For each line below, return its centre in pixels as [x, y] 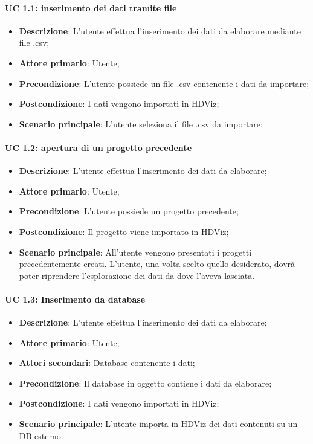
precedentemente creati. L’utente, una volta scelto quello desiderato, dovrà [157, 264]
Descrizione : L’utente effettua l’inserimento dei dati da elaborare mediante [160, 31]
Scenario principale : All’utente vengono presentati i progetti [135, 252]
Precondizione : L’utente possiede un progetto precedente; [129, 211]
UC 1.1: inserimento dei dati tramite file [91, 8]
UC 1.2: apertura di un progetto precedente [98, 147]
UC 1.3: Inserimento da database [75, 299]
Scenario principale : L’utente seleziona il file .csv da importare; [141, 124]
